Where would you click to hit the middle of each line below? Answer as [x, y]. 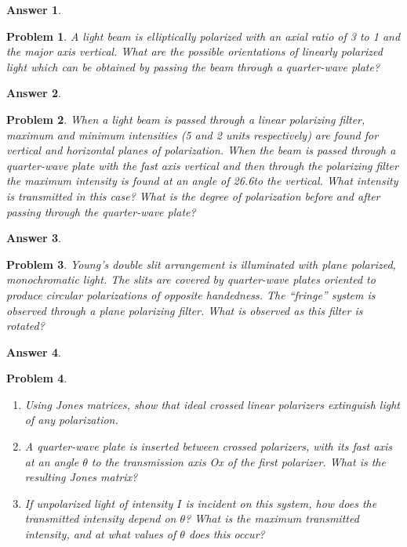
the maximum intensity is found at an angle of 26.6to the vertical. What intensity [202, 181]
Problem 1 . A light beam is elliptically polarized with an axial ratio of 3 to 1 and [203, 36]
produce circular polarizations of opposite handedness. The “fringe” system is [191, 294]
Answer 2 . [34, 93]
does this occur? [227, 534]
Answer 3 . [34, 238]
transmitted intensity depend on [100, 518]
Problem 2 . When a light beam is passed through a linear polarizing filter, [186, 119]
